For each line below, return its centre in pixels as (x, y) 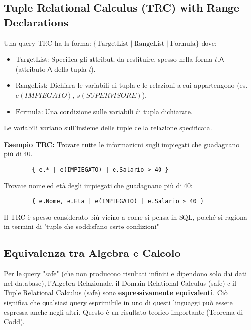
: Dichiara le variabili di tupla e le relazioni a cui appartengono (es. (147, 85)
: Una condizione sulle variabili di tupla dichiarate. (117, 111)
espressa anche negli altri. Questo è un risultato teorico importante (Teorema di (124, 312)
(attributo (30, 68)
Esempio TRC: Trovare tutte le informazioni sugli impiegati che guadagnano (122, 144)
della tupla (70, 68)
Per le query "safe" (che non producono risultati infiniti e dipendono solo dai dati (125, 273)
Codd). (14, 321)
